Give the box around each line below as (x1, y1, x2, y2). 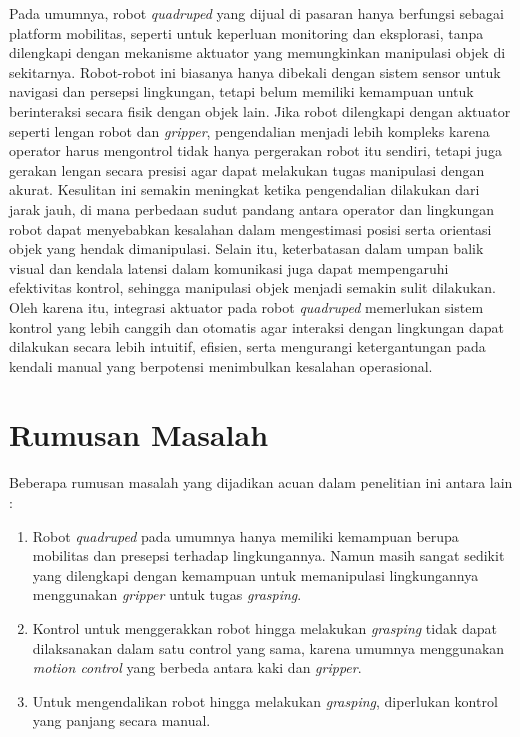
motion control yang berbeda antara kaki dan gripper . (32, 657, 362, 678)
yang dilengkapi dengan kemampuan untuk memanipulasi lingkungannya (32, 564, 479, 585)
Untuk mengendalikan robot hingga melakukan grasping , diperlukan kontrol (32, 690, 498, 711)
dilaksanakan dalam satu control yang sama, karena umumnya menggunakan (32, 637, 505, 658)
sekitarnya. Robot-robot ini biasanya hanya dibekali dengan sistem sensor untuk (9, 61, 501, 82)
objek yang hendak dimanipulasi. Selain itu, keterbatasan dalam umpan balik (9, 238, 484, 259)
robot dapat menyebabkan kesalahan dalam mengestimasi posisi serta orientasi (9, 218, 492, 239)
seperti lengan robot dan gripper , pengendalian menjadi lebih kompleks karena (9, 120, 490, 141)
